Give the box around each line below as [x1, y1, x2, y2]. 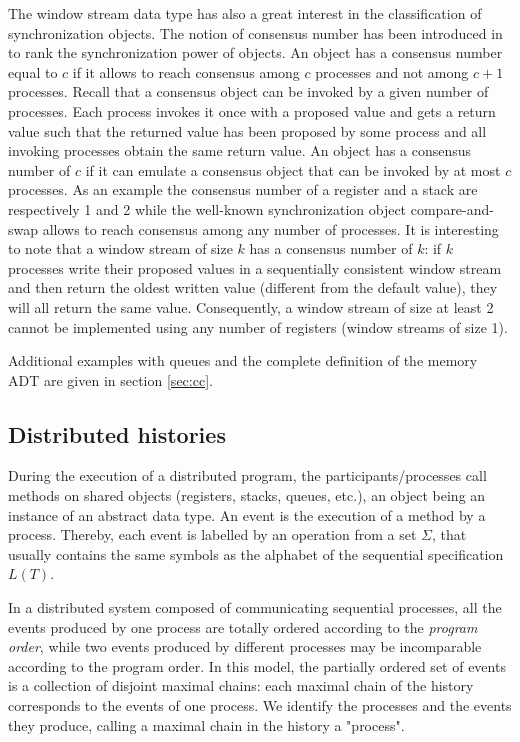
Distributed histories [8, 418, 226, 449]
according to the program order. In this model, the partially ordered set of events [8, 655, 506, 676]
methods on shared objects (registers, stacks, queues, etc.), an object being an [8, 485, 486, 506]
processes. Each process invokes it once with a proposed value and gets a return [8, 100, 496, 121]
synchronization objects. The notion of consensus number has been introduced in [8, 22, 503, 43]
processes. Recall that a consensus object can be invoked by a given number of [8, 81, 489, 102]
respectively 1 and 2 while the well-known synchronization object [8, 198, 407, 219]
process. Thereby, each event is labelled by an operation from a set [8, 524, 417, 545]
